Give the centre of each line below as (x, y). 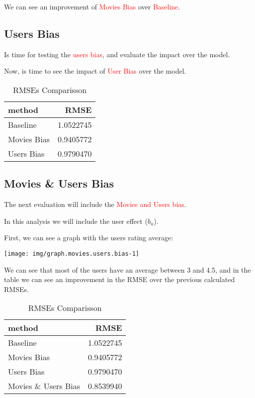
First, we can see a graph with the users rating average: (89, 238)
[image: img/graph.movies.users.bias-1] (72, 253)
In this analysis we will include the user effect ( (76, 221)
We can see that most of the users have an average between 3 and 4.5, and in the (127, 269)
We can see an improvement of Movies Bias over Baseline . (92, 6)
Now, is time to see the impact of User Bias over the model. (95, 71)
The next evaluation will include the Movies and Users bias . (95, 204)
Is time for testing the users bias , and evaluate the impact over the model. (117, 54)
